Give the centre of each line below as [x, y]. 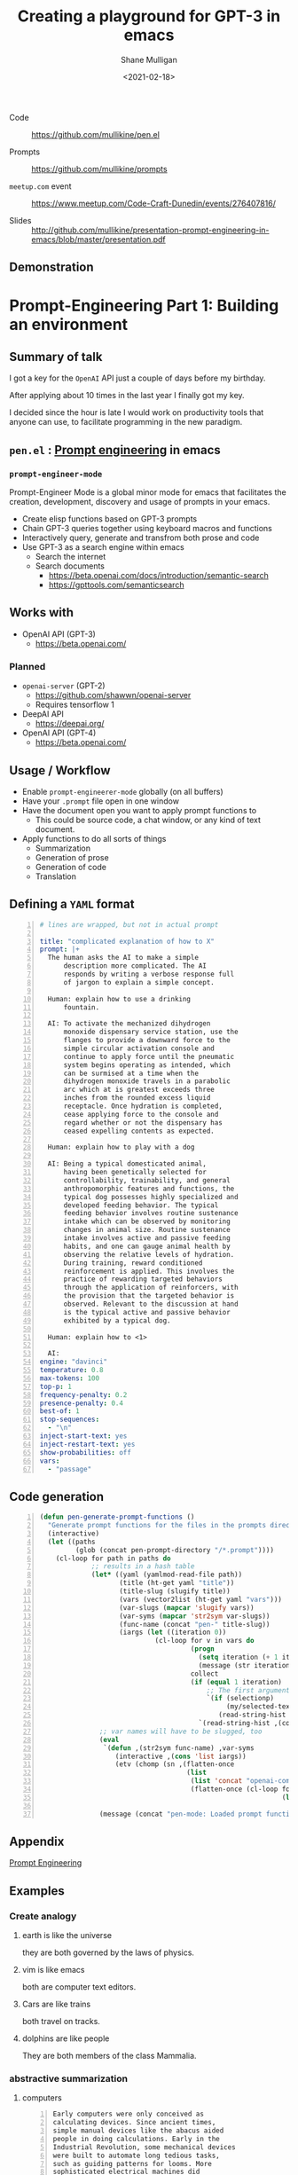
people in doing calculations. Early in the [136, 2139]
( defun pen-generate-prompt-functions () [117, 1517]
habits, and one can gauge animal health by [147, 1246]
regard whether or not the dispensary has [143, 1123]
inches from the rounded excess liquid [137, 1098]
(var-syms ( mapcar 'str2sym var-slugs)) [195, 1616]
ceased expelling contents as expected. [139, 1131]
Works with [41, 612]
